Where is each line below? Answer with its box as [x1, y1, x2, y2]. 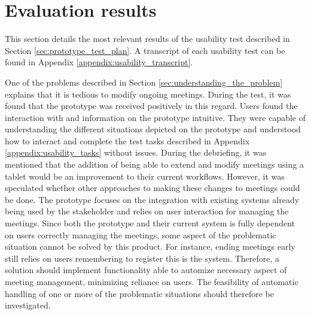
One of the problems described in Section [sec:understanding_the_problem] [5, 75, 283, 88]
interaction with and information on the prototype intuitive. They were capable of [5, 111, 306, 123]
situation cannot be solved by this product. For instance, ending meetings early [5, 240, 295, 253]
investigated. [5, 299, 51, 311]
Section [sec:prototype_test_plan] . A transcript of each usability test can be [5, 44, 285, 56]
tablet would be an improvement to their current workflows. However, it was [5, 169, 285, 182]
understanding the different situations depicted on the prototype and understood [5, 123, 301, 135]
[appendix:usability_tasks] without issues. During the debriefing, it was [5, 146, 267, 159]
